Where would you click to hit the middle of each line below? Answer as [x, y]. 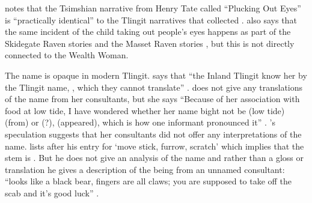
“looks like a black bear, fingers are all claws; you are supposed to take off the [148, 181]
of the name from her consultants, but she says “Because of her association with [152, 99]
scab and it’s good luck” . [52, 192]
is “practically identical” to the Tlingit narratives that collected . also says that [151, 20]
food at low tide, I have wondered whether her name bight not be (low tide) [145, 110]
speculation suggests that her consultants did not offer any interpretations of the [153, 134]
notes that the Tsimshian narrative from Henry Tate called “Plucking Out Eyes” [153, 8]
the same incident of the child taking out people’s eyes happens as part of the [148, 32]
